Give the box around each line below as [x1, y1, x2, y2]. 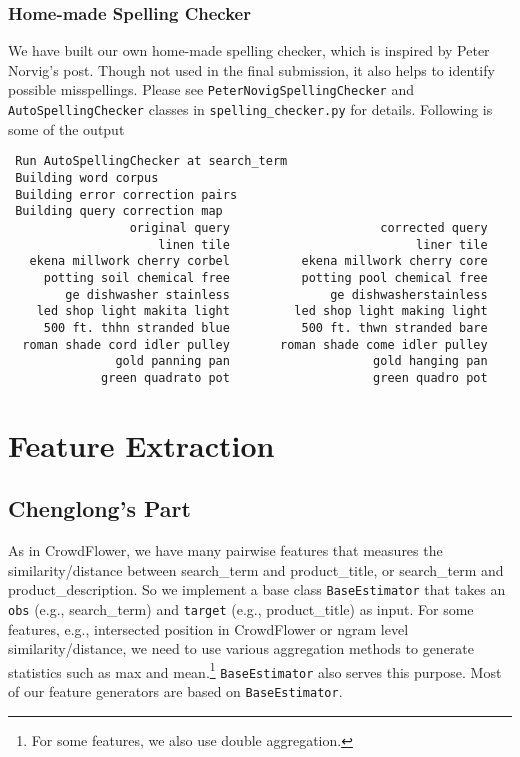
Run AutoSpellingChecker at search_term [15, 154, 288, 169]
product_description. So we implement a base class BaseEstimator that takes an [8, 579, 506, 600]
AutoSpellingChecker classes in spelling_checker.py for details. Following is [8, 99, 493, 120]
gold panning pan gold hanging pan [115, 354, 488, 369]
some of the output [8, 118, 125, 139]
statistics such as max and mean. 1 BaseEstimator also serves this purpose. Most [8, 658, 502, 682]
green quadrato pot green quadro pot [101, 370, 488, 385]
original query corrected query [129, 220, 488, 235]
